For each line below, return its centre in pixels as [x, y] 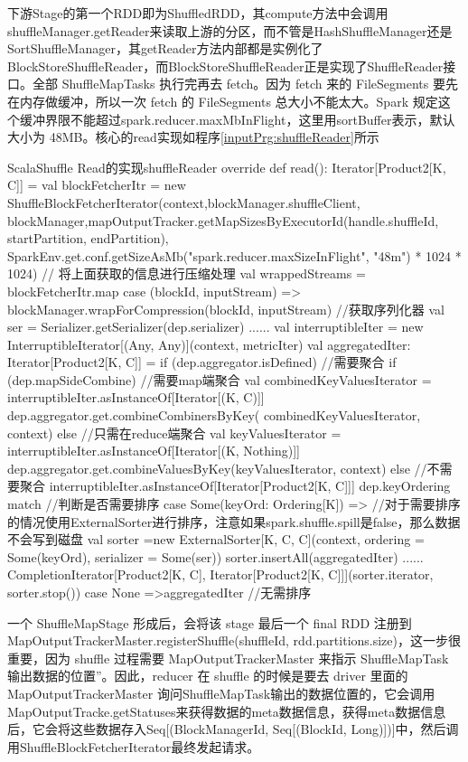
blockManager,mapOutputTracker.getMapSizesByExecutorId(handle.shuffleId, [223, 220]
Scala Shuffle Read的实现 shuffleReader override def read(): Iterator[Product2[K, [227, 167]
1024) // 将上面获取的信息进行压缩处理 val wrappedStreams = [187, 273]
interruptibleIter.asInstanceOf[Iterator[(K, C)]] [136, 397]
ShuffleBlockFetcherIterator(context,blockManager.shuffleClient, [184, 202]
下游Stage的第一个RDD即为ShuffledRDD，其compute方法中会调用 [198, 13]
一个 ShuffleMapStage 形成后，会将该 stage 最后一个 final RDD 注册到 [210, 622]
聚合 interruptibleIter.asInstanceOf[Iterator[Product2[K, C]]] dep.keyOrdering [235, 486]
